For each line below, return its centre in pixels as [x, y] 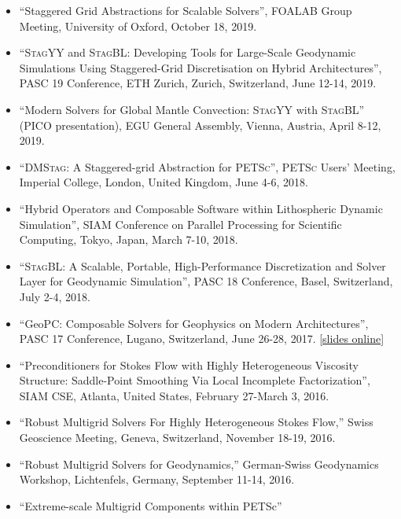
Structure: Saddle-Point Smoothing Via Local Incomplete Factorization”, [195, 380]
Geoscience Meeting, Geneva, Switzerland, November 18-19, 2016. [177, 438]
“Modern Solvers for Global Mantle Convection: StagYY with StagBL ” [192, 109]
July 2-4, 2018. [55, 296]
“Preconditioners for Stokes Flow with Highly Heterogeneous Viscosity [189, 364]
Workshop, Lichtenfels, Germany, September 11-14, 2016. [157, 479]
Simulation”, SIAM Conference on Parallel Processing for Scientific [180, 224]
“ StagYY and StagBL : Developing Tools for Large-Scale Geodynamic [188, 52]
